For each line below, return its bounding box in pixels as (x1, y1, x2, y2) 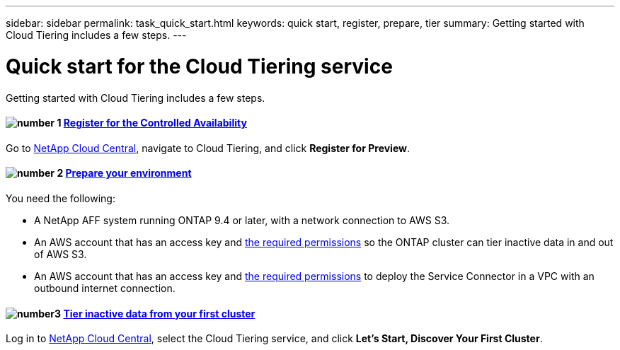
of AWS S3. (34, 247, 87, 260)
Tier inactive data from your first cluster (63, 307, 256, 320)
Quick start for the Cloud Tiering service (6, 54, 393, 78)
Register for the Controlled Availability (63, 117, 247, 129)
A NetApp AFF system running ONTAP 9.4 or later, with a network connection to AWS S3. (34, 214, 450, 226)
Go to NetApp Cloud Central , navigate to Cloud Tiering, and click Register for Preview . (6, 141, 411, 154)
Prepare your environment (65, 167, 192, 180)
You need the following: (6, 192, 115, 204)
